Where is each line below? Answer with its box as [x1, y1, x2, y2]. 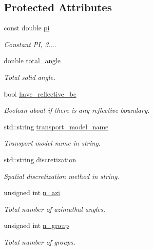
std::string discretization [4, 154, 76, 164]
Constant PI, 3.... [4, 39, 57, 49]
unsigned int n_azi [4, 187, 60, 198]
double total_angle [4, 55, 61, 66]
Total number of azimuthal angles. [4, 203, 106, 214]
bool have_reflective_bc [4, 88, 76, 99]
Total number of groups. [4, 236, 76, 247]
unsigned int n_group [4, 220, 69, 230]
